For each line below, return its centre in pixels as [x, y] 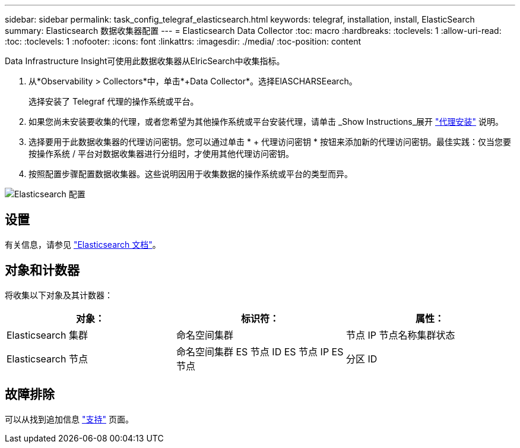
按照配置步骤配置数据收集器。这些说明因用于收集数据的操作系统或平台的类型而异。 [191, 174]
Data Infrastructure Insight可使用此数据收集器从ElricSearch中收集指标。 [145, 61]
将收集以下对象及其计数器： [59, 295]
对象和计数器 [42, 270]
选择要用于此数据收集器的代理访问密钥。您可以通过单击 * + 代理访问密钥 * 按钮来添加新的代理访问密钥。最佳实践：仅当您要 [270, 142]
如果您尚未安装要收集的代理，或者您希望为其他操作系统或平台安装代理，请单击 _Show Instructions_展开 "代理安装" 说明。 [266, 122]
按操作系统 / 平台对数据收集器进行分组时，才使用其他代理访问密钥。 [161, 154]
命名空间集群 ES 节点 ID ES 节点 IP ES [260, 351]
